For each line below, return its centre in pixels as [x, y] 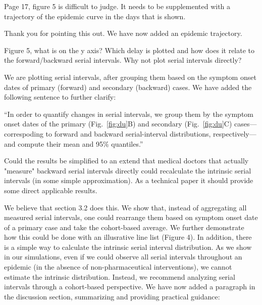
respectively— [235, 133]
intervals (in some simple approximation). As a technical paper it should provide [129, 180]
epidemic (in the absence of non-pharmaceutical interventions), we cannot [118, 267]
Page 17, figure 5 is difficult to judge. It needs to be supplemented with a [117, 6]
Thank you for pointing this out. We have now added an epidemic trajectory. [123, 33]
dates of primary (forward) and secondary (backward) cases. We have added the [128, 87]
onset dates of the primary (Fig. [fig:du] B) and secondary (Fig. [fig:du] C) [118, 124]
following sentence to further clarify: [60, 97]
